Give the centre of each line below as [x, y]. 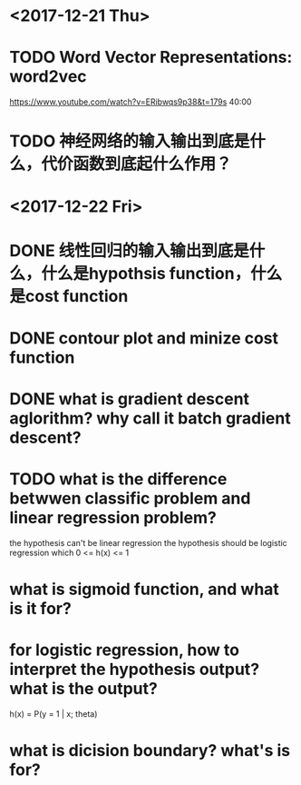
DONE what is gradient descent [130, 399]
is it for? [41, 609]
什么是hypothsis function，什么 [162, 273]
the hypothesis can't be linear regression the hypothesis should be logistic [148, 543]
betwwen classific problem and [130, 498]
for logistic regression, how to [125, 650]
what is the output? [84, 689]
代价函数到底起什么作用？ [137, 164]
